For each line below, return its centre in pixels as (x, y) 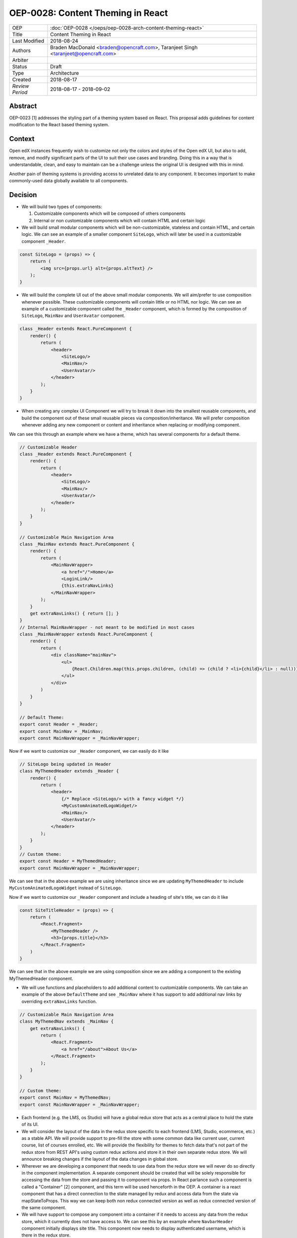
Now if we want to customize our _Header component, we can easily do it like (89, 751)
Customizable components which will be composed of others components (110, 213)
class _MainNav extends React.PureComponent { (77, 544)
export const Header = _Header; (59, 724)
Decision (23, 195)
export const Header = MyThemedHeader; (68, 861)
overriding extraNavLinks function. (59, 1001)
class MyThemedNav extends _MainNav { (67, 1022)
